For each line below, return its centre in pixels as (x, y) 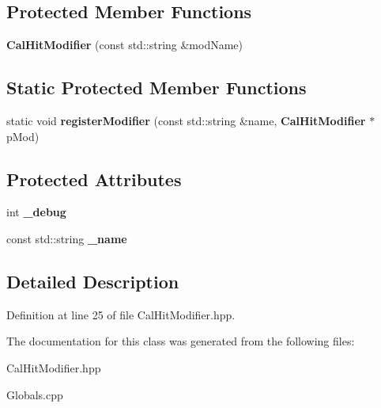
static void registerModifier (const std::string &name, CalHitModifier (186, 120)
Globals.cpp (35, 394)
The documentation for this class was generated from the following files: (181, 341)
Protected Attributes (94, 179)
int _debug (36, 212)
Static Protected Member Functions (157, 88)
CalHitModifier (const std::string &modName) (125, 45)
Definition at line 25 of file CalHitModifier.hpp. (121, 314)
